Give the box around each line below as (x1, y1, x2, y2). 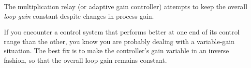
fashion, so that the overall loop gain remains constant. (4, 55, 167, 65)
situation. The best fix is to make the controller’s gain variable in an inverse (4, 45, 229, 56)
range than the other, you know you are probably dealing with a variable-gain (4, 36, 235, 46)
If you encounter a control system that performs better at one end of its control (4, 27, 240, 37)
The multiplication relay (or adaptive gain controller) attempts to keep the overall (4, 1, 248, 11)
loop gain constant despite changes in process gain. (4, 11, 154, 21)
